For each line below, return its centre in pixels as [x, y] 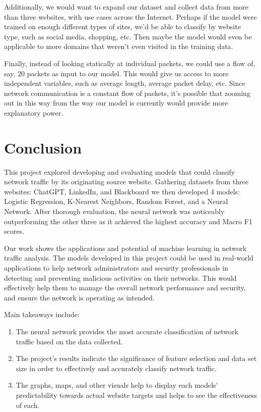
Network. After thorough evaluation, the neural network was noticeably [114, 211]
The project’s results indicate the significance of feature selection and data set [136, 358]
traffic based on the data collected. [69, 341]
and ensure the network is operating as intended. [79, 297]
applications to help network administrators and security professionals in [116, 268]
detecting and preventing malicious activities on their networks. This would [120, 277]
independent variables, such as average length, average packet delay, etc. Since [125, 83]
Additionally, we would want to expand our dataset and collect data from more [126, 7]
